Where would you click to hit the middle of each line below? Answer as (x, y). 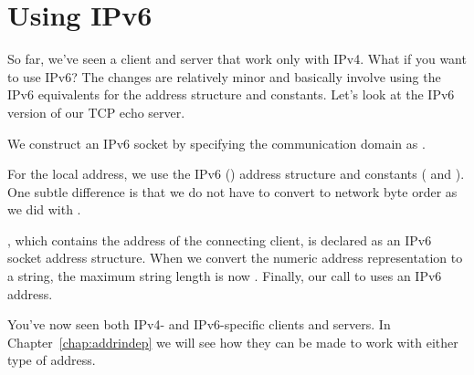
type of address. (52, 360)
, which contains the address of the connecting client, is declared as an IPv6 (220, 240)
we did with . (44, 209)
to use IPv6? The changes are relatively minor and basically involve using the (224, 76)
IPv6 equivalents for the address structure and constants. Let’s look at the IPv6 (231, 94)
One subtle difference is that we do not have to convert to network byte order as (232, 191)
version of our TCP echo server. (96, 112)
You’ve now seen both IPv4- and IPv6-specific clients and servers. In (199, 324)
